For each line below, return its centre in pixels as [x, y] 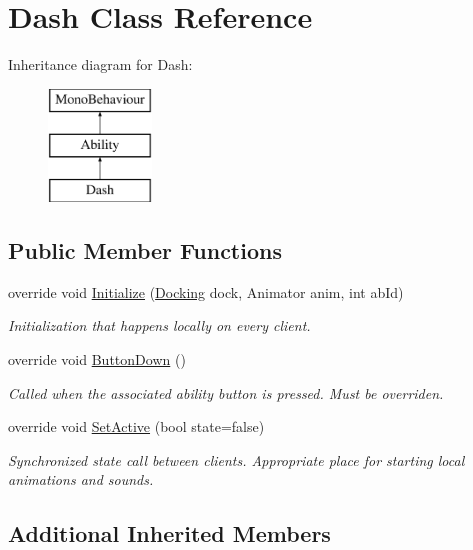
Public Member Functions [145, 250]
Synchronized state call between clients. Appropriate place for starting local [236, 459]
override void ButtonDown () [97, 359]
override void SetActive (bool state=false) [136, 426]
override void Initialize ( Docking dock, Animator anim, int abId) [206, 291]
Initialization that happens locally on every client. [159, 325]
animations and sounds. [81, 479]
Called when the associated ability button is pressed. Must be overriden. [226, 392]
